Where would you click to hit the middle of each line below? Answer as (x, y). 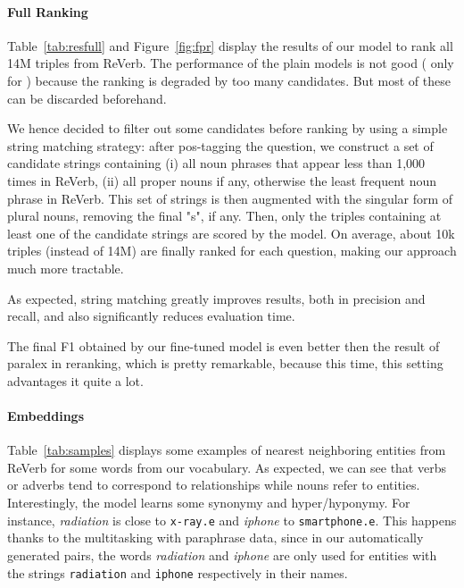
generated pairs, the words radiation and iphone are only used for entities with (222, 554)
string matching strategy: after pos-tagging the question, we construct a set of (220, 145)
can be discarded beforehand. (87, 98)
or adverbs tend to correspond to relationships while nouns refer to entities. (214, 485)
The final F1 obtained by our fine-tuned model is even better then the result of (224, 345)
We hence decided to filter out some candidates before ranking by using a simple (228, 128)
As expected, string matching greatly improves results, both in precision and (216, 298)
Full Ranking (48, 11)
